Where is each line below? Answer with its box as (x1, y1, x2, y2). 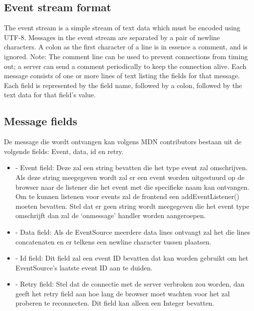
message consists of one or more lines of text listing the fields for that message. (4, 70, 240, 81)
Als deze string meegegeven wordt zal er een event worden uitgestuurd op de (15, 172, 245, 182)
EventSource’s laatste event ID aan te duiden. (15, 262, 153, 272)
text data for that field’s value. (4, 89, 96, 100)
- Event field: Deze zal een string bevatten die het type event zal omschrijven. (15, 162, 248, 173)
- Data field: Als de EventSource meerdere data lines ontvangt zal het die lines (15, 226, 250, 237)
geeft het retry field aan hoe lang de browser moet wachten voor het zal (15, 288, 230, 298)
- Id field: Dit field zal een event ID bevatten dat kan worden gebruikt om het (15, 253, 249, 263)
